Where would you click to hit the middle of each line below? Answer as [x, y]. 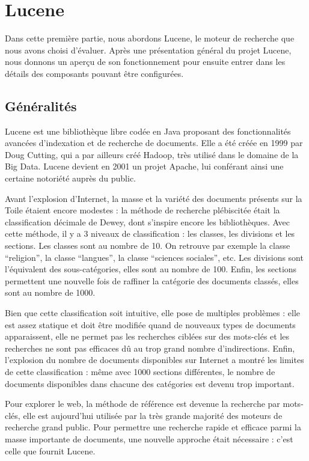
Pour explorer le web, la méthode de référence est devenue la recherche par [142, 404]
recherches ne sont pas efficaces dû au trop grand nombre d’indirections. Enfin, [150, 348]
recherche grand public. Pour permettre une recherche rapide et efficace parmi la [153, 427]
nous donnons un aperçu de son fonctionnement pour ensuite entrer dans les [145, 62]
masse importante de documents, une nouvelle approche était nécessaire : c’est [149, 438]
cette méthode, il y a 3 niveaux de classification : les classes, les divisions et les [150, 234]
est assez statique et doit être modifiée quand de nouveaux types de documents [150, 324]
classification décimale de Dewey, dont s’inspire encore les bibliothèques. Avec [147, 221]
